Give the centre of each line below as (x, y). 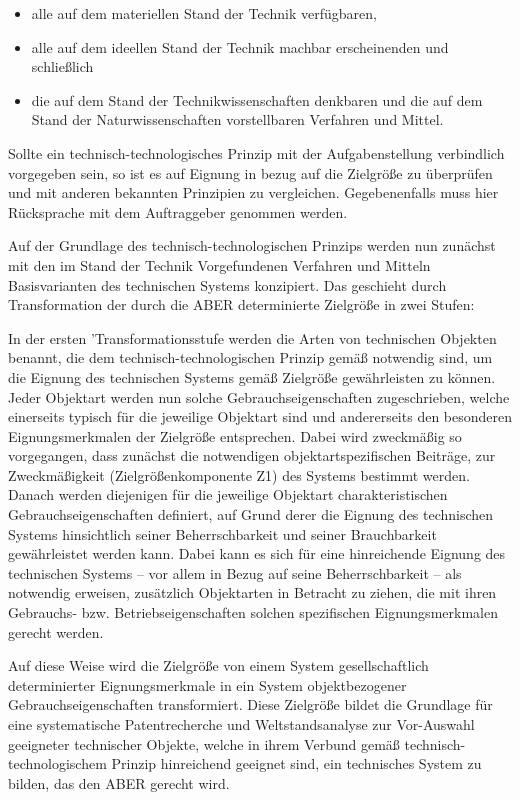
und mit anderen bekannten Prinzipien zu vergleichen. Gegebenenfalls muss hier (253, 192)
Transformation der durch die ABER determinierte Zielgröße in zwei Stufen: (241, 304)
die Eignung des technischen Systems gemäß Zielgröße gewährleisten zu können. (252, 376)
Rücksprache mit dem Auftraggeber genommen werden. (178, 211)
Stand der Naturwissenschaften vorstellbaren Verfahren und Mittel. (237, 119)
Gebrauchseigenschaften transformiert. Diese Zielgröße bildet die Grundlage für (250, 704)
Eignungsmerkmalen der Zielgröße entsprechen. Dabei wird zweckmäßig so (235, 435)
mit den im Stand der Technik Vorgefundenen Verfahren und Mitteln (219, 264)
